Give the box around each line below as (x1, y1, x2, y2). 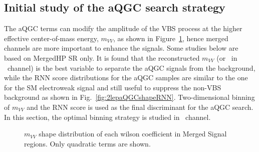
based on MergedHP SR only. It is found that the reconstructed (4, 52, 200, 63)
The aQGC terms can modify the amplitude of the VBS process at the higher (4, 23, 242, 34)
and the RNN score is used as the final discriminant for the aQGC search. (27, 101, 253, 112)
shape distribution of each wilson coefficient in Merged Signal (39, 128, 227, 139)
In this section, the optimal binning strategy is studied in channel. (4, 111, 211, 122)
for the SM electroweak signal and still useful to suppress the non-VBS (4, 82, 221, 92)
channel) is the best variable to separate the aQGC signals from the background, (7, 62, 255, 73)
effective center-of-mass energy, (4, 33, 99, 43)
